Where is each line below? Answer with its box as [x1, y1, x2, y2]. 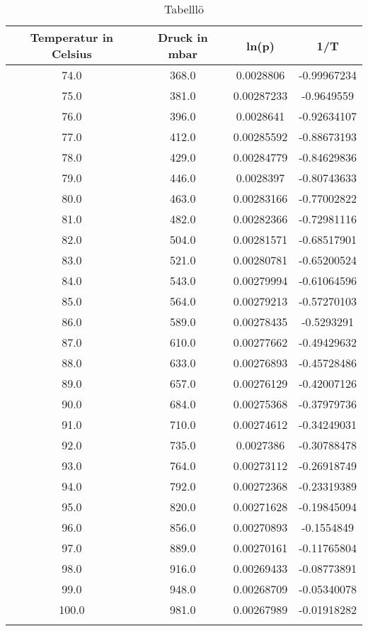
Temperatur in [30, 29, 113, 45]
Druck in [157, 29, 208, 45]
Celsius [52, 45, 92, 62]
